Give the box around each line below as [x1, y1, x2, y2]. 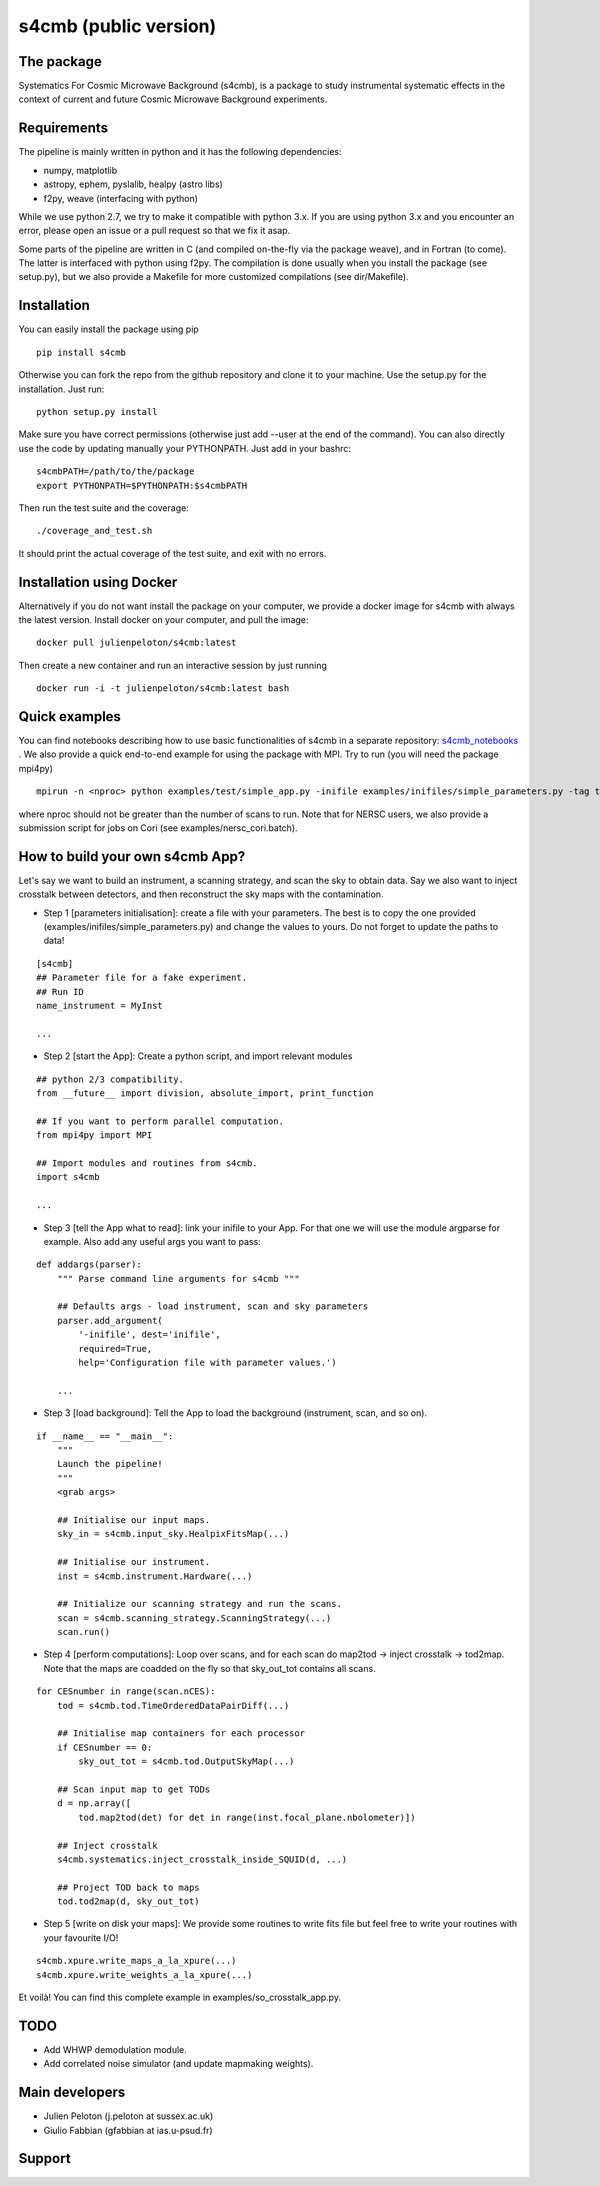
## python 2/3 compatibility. [36, 1073, 185, 1085]
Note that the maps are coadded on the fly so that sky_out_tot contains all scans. [43, 1662, 376, 1674]
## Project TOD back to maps [56, 1881, 200, 1893]
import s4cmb [36, 1171, 100, 1183]
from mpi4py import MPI [36, 1130, 153, 1141]
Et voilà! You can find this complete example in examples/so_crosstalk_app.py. [18, 1991, 342, 2004]
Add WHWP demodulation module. [43, 2043, 187, 2055]
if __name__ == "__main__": [36, 1430, 174, 1442]
